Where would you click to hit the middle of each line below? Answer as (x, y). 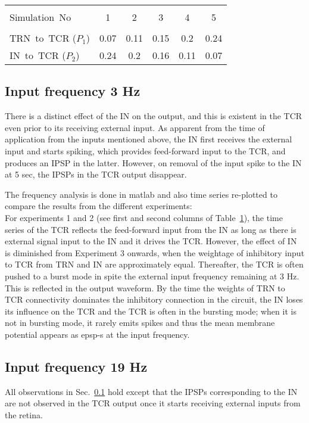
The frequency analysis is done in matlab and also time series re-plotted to (141, 194)
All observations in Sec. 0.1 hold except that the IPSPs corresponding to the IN (151, 391)
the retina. (24, 414)
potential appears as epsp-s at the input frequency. (97, 334)
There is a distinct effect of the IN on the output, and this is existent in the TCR (154, 116)
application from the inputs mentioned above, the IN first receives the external (149, 139)
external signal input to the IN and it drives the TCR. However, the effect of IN (151, 241)
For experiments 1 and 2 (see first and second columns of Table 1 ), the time (144, 217)
